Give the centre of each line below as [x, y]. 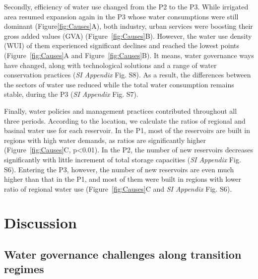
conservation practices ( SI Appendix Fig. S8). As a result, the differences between [128, 75]
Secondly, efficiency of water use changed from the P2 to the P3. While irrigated [126, 6]
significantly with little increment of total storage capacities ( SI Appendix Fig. [123, 159]
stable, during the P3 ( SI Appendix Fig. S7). [71, 94]
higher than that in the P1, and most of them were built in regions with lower [123, 179]
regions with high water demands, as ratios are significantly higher [105, 140]
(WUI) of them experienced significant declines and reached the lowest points [122, 45]
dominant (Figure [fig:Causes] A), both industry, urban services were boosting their [129, 26]
